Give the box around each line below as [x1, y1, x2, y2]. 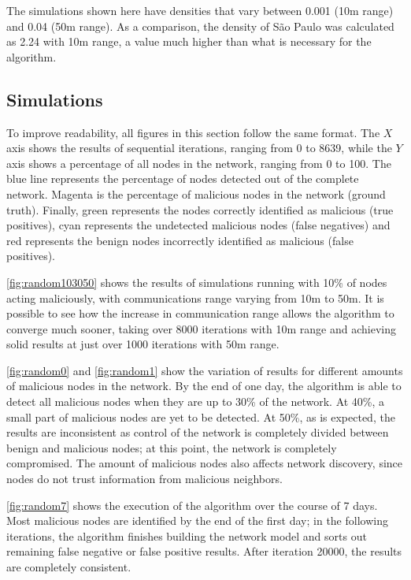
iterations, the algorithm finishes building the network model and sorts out [6, 527, 367, 544]
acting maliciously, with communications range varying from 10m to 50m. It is [6, 289, 384, 306]
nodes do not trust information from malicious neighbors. [6, 470, 283, 487]
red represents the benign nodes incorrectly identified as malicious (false [6, 232, 354, 248]
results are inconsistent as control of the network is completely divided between [6, 424, 389, 441]
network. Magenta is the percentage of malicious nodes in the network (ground [6, 185, 386, 202]
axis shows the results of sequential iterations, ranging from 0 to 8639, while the [6, 139, 392, 156]
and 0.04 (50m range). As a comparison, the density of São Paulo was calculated [6, 17, 394, 34]
